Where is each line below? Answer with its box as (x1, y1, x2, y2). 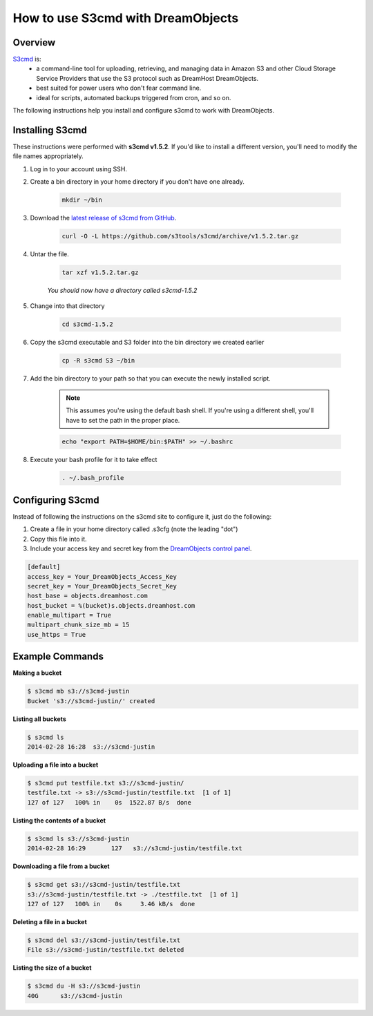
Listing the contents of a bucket (12, 816, 106, 825)
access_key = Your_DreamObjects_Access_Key (27, 573, 178, 580)
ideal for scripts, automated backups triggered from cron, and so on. (36, 93, 231, 102)
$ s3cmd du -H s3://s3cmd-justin (27, 982, 141, 990)
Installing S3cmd (12, 124, 88, 136)
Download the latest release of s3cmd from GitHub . (30, 214, 177, 222)
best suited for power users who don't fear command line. (36, 84, 202, 93)
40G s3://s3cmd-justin (27, 992, 122, 999)
